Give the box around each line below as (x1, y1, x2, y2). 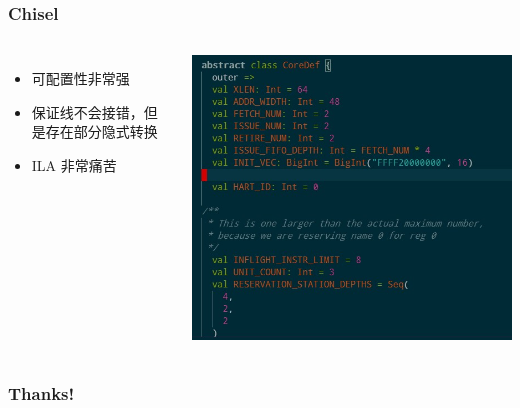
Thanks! (8, 381, 75, 405)
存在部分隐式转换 (45, 121, 158, 142)
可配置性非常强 (31, 68, 130, 89)
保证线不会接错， (31, 101, 144, 122)
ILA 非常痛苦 (31, 155, 117, 175)
